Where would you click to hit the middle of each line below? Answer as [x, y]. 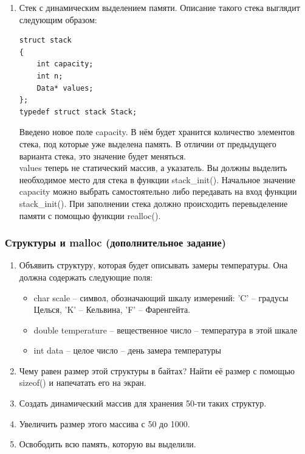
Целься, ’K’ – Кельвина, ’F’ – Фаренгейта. [112, 309]
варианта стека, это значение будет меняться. [102, 155]
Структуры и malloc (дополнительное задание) [116, 243]
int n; [50, 76]
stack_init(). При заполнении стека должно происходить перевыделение [153, 203]
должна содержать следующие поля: [86, 277]
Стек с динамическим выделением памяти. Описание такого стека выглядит [159, 7]
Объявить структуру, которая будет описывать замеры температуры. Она [153, 265]
